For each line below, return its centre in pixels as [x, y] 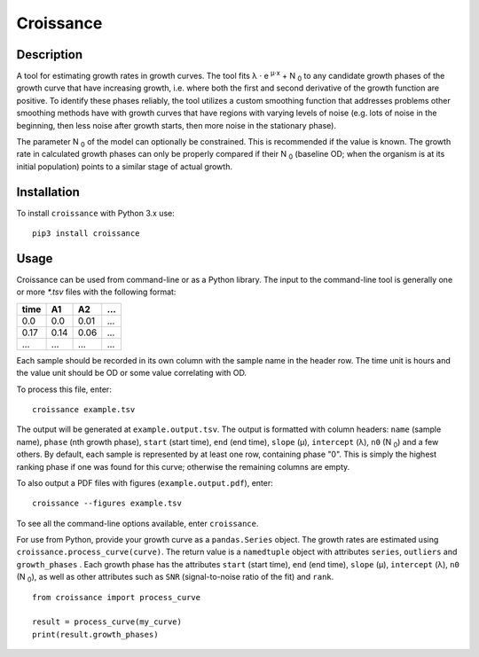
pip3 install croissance [86, 234]
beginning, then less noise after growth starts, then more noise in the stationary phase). [177, 125]
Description [50, 55]
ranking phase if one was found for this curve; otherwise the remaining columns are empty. [183, 466]
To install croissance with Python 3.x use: [95, 213]
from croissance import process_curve [117, 597]
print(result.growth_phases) [95, 634]
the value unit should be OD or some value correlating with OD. [132, 373]
